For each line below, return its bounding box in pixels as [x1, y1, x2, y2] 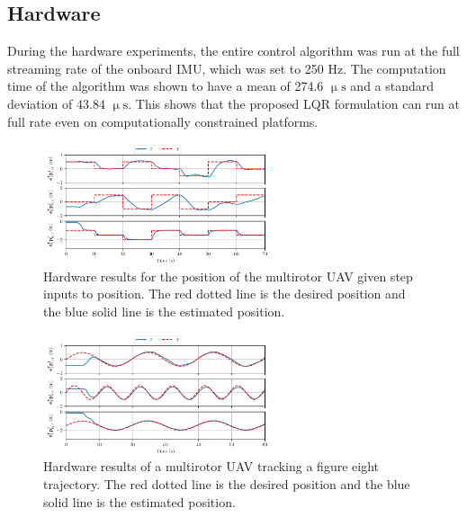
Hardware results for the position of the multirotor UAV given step [43, 266, 413, 285]
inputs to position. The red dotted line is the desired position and [43, 284, 406, 303]
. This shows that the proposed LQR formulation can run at [128, 94, 460, 112]
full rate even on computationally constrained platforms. [7, 111, 319, 130]
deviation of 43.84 [7, 94, 105, 112]
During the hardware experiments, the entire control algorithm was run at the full [7, 41, 460, 60]
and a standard [350, 76, 435, 95]
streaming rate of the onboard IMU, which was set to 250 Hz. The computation [7, 58, 446, 77]
